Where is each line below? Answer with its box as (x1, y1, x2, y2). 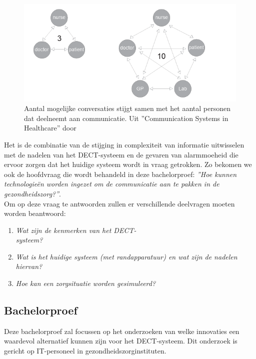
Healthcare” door (24, 122, 76, 133)
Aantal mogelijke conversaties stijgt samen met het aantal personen (24, 103, 231, 113)
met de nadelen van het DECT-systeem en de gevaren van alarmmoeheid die (4, 149, 238, 159)
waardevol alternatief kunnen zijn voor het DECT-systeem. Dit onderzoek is (4, 335, 237, 346)
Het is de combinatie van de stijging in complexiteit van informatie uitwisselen (4, 139, 244, 149)
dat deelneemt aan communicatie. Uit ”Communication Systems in (24, 112, 228, 123)
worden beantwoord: (4, 208, 66, 218)
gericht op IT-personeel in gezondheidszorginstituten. (4, 345, 166, 356)
